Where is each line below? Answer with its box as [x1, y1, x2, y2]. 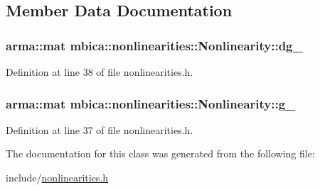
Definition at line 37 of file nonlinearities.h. [6, 122, 193, 137]
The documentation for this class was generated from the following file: [6, 146, 315, 161]
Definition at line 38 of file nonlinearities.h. [6, 65, 193, 79]
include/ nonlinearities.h [6, 170, 109, 184]
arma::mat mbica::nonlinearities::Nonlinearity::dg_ [6, 36, 303, 54]
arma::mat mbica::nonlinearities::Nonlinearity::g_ [6, 94, 296, 112]
